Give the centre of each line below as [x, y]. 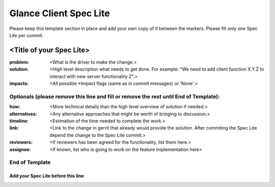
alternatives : [23, 114]
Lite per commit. [26, 35]
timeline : [19, 121]
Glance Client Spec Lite [60, 13]
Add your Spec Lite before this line [47, 176]
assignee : [20, 149]
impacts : [19, 83]
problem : [19, 62]
